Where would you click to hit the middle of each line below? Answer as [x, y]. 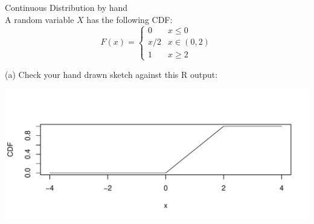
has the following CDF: [130, 19]
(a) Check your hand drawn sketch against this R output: [111, 74]
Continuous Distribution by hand [66, 7]
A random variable [40, 19]
